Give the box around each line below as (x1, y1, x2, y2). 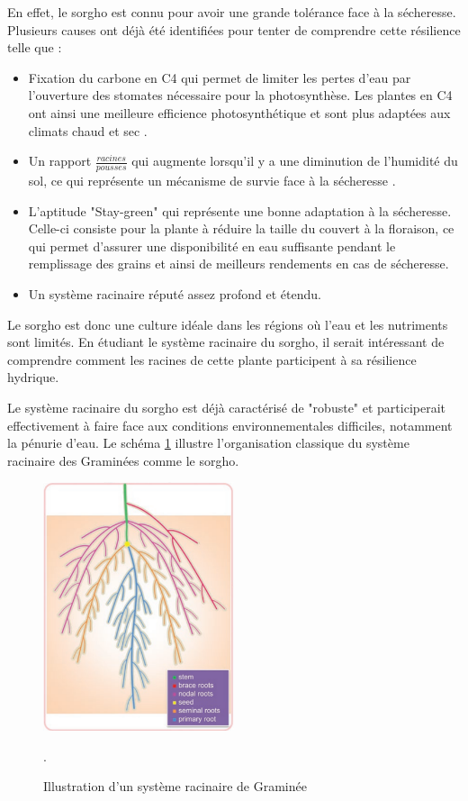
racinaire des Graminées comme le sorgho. (7, 451, 239, 469)
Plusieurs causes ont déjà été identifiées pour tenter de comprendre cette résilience (7, 20, 461, 39)
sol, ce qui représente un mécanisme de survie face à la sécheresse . (28, 170, 396, 189)
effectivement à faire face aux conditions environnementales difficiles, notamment (7, 415, 453, 434)
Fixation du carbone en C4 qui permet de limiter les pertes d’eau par (28, 68, 411, 86)
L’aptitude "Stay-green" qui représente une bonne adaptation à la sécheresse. (28, 201, 452, 220)
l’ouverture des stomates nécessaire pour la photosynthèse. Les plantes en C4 (28, 86, 453, 105)
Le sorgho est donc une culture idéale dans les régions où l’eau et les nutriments (7, 314, 448, 333)
